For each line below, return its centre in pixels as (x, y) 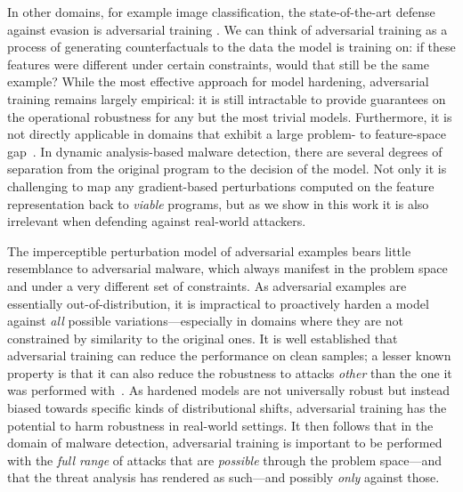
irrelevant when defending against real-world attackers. (157, 221)
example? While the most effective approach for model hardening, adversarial (218, 81)
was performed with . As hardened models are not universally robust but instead (228, 390)
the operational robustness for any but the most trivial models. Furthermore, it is (230, 116)
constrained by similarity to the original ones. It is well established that (203, 338)
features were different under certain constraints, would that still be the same (218, 64)
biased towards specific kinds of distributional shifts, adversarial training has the (227, 408)
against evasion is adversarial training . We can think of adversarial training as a (227, 29)
